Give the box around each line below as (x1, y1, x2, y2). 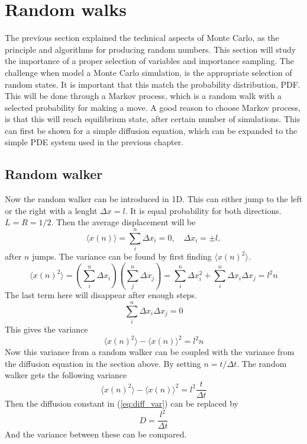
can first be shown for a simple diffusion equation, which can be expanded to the (5, 124, 298, 136)
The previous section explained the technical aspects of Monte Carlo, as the (5, 31, 279, 44)
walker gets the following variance (5, 369, 127, 381)
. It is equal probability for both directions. (125, 204, 282, 216)
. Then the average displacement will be (51, 216, 196, 228)
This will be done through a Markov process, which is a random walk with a (5, 90, 282, 102)
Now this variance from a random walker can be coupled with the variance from (5, 346, 295, 358)
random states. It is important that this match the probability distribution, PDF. (5, 78, 300, 90)
